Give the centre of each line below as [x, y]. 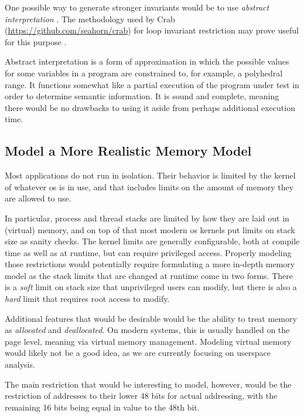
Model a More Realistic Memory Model [128, 151]
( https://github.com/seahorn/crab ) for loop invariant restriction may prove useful [152, 30]
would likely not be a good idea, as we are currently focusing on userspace [138, 353]
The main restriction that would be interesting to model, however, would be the [148, 384]
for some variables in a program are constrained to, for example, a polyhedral [144, 73]
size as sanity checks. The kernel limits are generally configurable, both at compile [152, 241]
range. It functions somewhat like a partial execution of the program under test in [152, 84]
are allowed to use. [38, 198]
